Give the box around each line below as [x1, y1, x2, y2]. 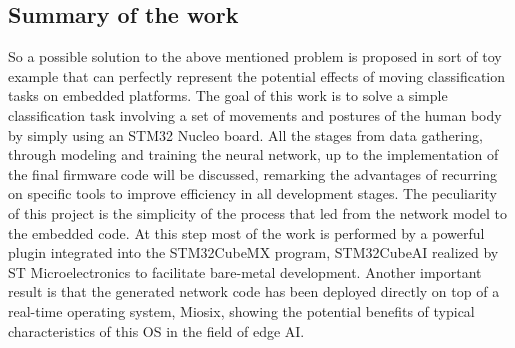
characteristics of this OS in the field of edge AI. [8, 320, 305, 341]
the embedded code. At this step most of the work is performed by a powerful [8, 222, 485, 243]
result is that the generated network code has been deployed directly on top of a [8, 281, 500, 302]
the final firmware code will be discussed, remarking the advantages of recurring [8, 163, 498, 184]
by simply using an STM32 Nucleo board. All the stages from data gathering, [8, 124, 483, 145]
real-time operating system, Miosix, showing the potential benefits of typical [8, 300, 475, 321]
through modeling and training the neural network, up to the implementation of [8, 144, 499, 165]
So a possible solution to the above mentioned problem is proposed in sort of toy [8, 46, 502, 67]
